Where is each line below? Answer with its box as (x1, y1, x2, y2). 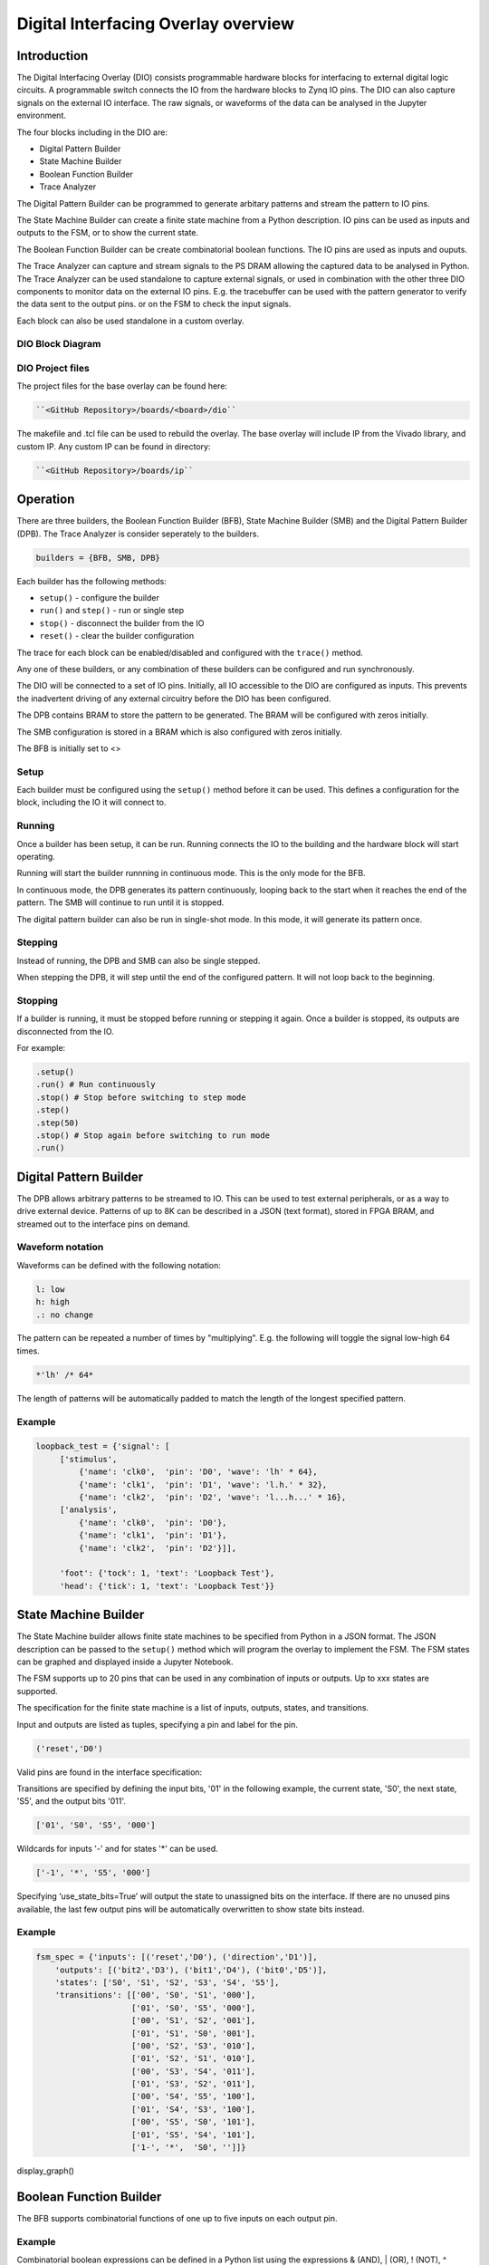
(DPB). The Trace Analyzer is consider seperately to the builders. (16, 528, 260, 539)
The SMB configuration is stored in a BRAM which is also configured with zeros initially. (16, 726, 343, 737)
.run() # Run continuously (35, 1079, 156, 1090)
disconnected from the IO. (16, 1026, 115, 1036)
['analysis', (59, 1505, 118, 1515)
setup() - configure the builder (39, 593, 160, 602)
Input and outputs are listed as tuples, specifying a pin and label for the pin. (16, 1719, 299, 1730)
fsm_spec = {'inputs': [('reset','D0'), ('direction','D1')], (35, 1952, 318, 1962)
